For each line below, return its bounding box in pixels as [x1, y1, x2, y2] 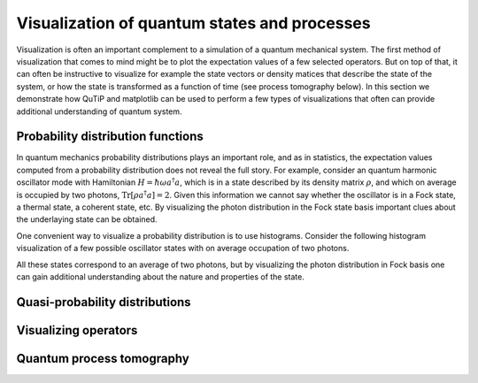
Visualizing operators [16, 323, 138, 338]
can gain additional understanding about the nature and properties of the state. [16, 271, 305, 282]
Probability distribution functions [16, 129, 204, 144]
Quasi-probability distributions [16, 295, 191, 310]
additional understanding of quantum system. [16, 106, 182, 117]
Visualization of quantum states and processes [16, 13, 371, 33]
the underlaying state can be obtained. [16, 214, 158, 225]
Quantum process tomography [16, 350, 189, 366]
